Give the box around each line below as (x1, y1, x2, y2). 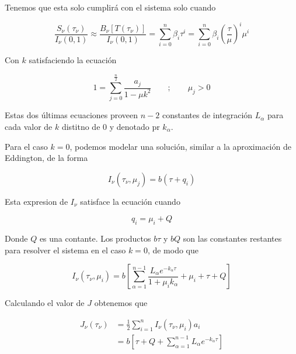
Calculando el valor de (5, 297, 85, 309)
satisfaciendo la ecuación (29, 54, 117, 66)
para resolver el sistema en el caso (5, 243, 126, 256)
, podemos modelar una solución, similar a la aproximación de (69, 140, 291, 152)
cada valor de (5, 120, 53, 132)
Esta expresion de (5, 195, 68, 207)
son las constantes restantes (183, 232, 282, 245)
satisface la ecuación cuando (80, 195, 180, 207)
